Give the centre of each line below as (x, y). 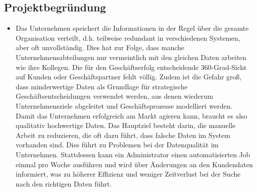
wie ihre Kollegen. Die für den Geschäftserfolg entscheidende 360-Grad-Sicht (131, 67)
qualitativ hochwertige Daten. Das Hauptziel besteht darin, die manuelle (126, 125)
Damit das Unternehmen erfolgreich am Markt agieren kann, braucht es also (131, 115)
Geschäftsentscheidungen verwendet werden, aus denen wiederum (114, 96)
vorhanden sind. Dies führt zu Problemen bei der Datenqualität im (117, 145)
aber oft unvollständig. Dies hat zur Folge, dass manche (100, 47)
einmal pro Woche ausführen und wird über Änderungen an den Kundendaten (134, 164)
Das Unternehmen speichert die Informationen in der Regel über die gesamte (132, 28)
